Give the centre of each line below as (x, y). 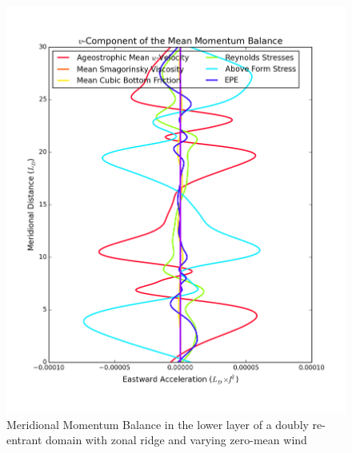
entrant (24, 440)
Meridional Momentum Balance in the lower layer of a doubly (158, 424)
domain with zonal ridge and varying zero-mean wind (176, 440)
